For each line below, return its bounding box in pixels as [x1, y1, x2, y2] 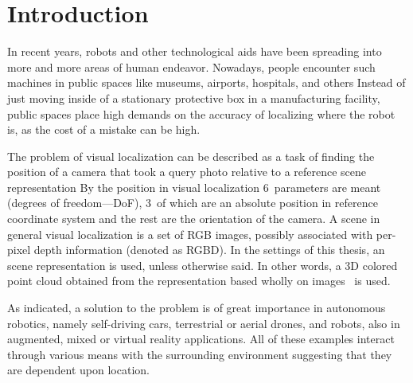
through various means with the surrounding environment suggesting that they [7, 346, 392, 362]
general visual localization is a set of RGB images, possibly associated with [7, 225, 373, 242]
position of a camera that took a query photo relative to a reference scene [7, 163, 367, 180]
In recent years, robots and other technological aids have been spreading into [7, 43, 382, 60]
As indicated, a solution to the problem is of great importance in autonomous [7, 299, 386, 316]
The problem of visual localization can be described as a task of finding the [7, 147, 375, 164]
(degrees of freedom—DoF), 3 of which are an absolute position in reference [7, 194, 378, 211]
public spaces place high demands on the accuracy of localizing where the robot [7, 105, 395, 122]
